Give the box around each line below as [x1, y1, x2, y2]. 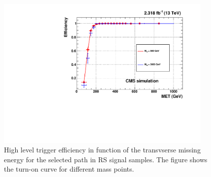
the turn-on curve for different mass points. [4, 164, 134, 174]
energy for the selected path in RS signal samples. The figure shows [4, 154, 208, 164]
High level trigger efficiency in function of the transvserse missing [4, 145, 201, 155]
